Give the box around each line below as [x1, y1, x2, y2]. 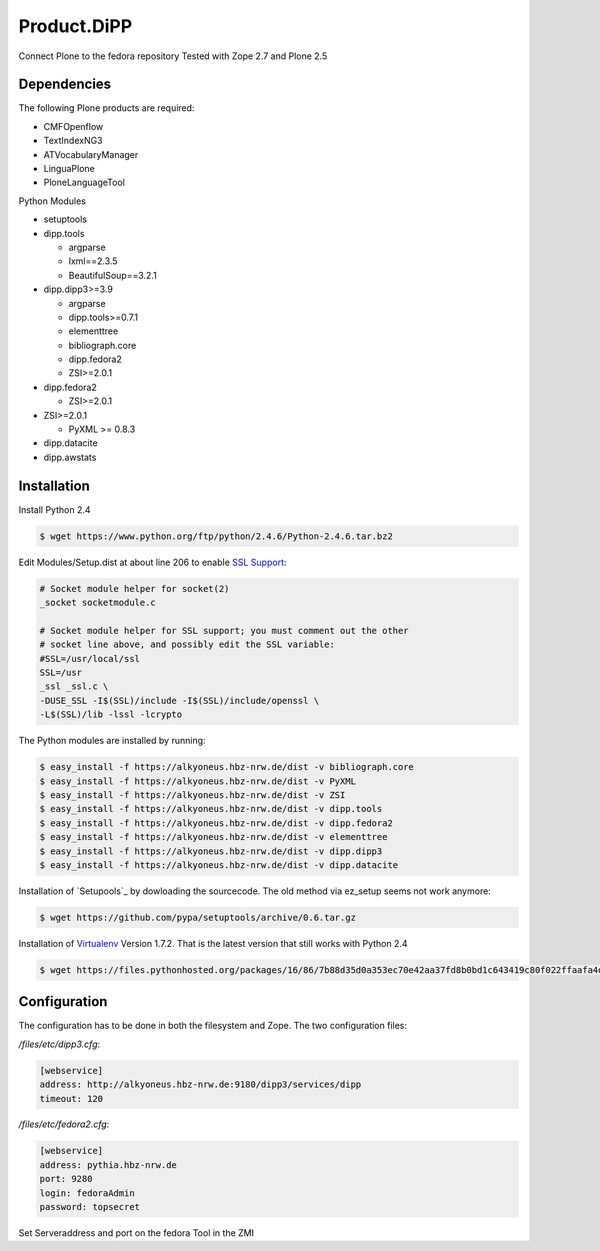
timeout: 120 [39, 1093, 104, 1104]
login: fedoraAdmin [39, 1187, 135, 1199]
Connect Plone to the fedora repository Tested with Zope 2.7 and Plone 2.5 [18, 50, 328, 62]
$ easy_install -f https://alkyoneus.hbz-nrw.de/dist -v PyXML [39, 775, 357, 787]
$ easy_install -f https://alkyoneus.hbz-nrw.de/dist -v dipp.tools [39, 803, 383, 815]
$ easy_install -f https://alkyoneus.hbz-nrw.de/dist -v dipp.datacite [39, 859, 399, 870]
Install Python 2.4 [18, 503, 91, 515]
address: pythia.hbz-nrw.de [39, 1159, 177, 1170]
